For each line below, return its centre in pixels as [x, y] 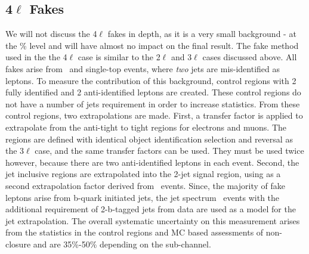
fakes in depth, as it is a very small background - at [202, 34]
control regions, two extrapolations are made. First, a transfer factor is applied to [154, 115]
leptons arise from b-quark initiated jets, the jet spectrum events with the [143, 197]
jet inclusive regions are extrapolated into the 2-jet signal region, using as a [143, 174]
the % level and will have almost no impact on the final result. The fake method [152, 45]
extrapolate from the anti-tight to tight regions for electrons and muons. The [146, 127]
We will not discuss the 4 [51, 34]
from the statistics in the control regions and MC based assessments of [135, 232]
